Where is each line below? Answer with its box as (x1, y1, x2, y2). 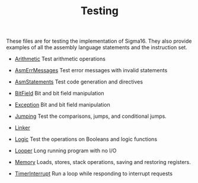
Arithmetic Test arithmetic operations (14, 55, 106, 63)
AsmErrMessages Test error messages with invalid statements (14, 67, 168, 74)
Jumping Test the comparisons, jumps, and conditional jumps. (14, 113, 167, 120)
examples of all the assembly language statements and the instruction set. (6, 44, 188, 51)
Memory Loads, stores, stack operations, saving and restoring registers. (14, 159, 191, 166)
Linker (14, 124, 31, 131)
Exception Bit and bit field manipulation (14, 101, 111, 108)
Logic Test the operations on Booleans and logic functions (14, 136, 158, 143)
